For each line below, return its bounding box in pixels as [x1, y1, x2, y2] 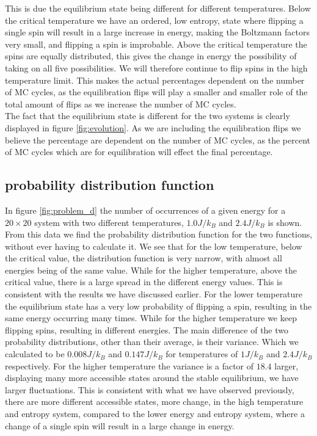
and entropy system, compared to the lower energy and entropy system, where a [5, 407, 305, 420]
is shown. [268, 216, 302, 228]
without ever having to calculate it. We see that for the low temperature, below [5, 239, 302, 252]
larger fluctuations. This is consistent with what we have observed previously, [5, 383, 294, 396]
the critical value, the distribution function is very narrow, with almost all [5, 252, 282, 264]
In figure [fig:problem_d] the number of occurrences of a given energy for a [5, 203, 286, 216]
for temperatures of [166, 347, 238, 360]
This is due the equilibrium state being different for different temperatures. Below [5, 2, 311, 14]
